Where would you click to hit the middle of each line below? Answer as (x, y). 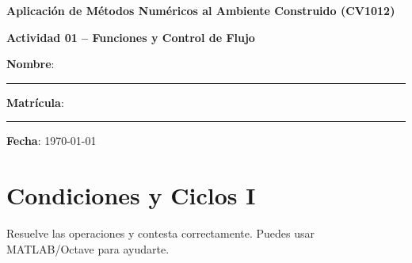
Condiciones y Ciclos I (131, 195)
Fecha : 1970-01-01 (51, 141)
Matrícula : (35, 102)
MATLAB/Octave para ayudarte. (88, 248)
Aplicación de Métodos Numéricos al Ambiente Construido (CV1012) (201, 10)
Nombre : (31, 64)
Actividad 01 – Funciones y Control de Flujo (131, 37)
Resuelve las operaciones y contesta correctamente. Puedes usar (161, 233)
